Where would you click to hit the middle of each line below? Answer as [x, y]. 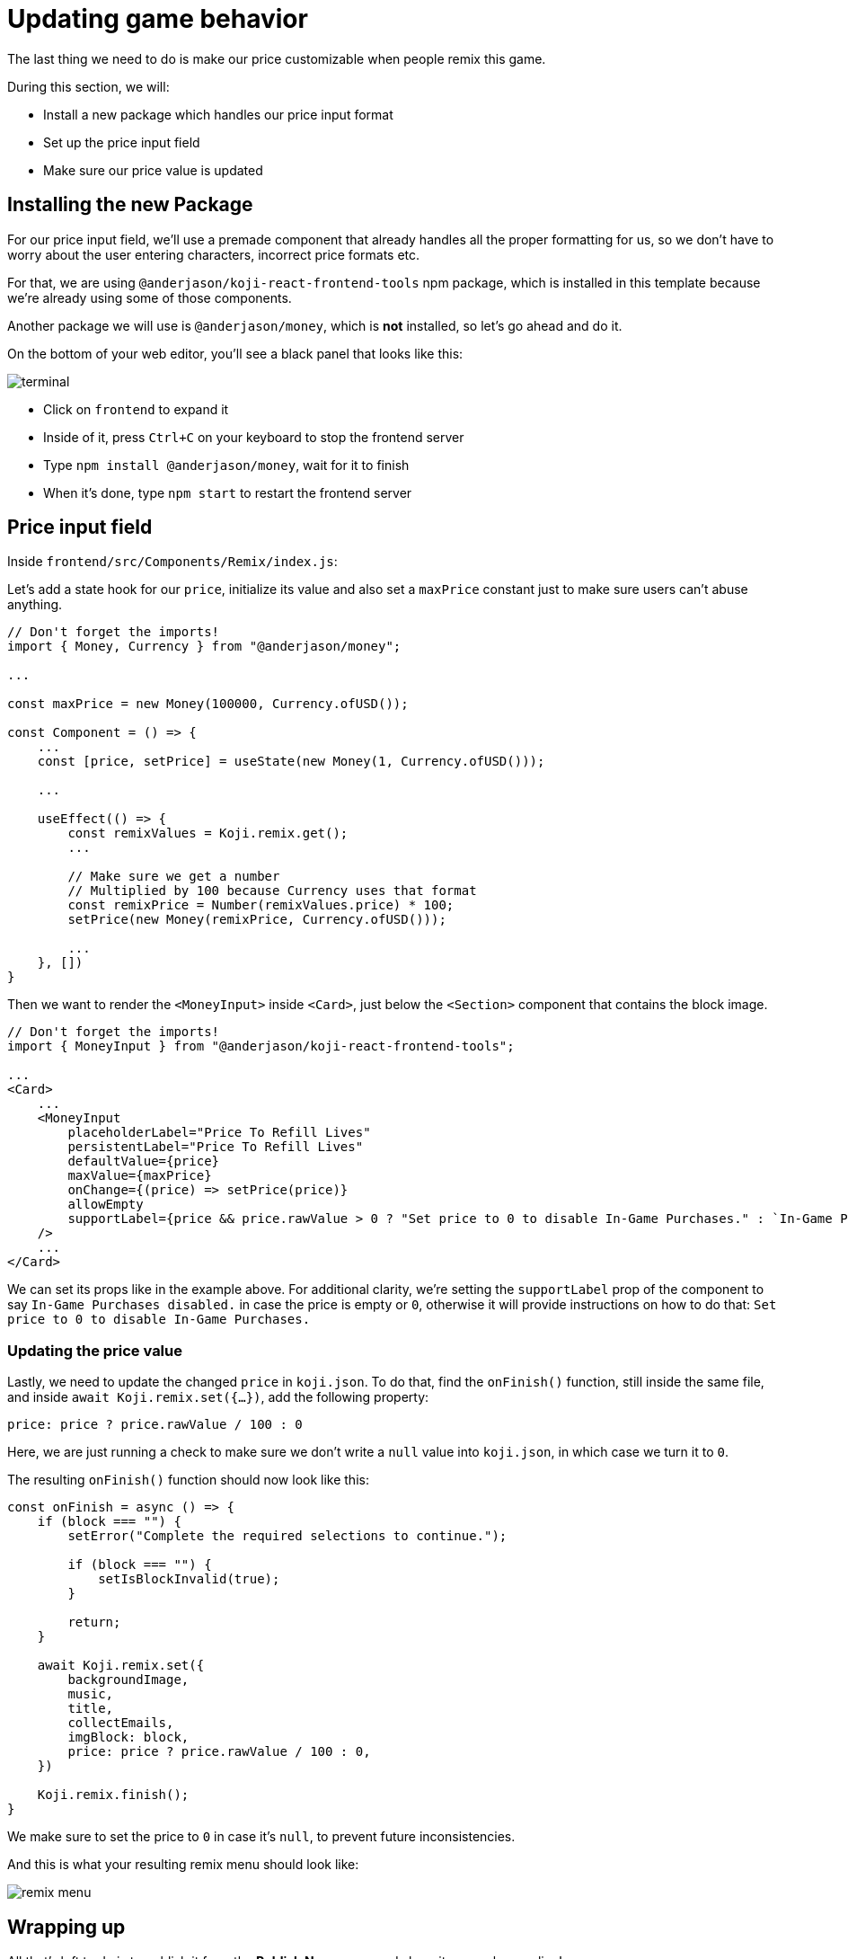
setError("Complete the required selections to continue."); [287, 1536]
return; [94, 1622]
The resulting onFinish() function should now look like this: [188, 1480]
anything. [35, 605]
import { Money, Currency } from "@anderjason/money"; [204, 647]
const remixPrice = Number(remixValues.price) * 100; [261, 905]
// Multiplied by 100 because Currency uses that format [272, 891]
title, [91, 1709]
